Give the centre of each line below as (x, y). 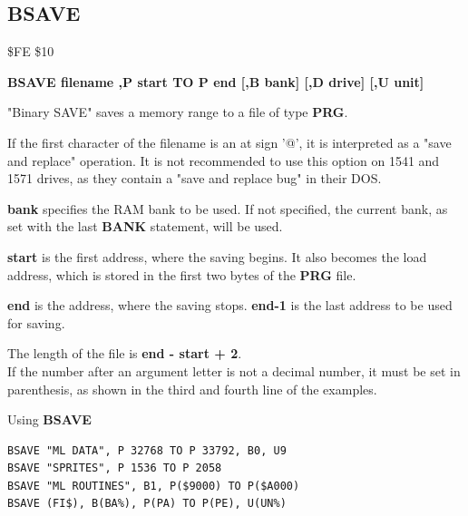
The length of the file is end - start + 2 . (125, 353)
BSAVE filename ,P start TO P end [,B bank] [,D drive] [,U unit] (216, 81)
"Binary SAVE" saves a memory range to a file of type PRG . (178, 112)
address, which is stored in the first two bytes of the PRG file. (182, 274)
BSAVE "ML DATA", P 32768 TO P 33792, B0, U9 (147, 450)
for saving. (36, 322)
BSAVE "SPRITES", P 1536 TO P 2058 (115, 468)
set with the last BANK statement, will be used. (145, 226)
